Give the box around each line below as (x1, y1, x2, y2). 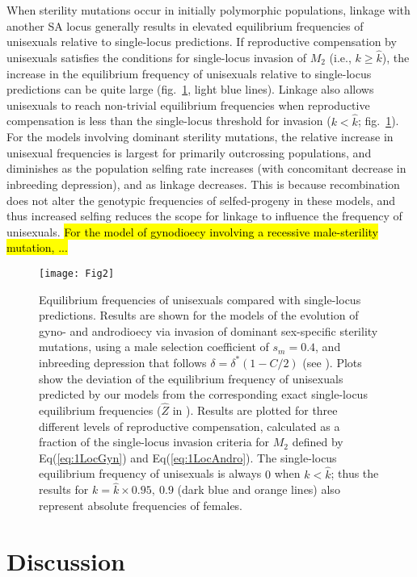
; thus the (331, 465, 379, 482)
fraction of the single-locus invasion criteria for (39, 433, 270, 450)
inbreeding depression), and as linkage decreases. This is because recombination (6, 175, 400, 192)
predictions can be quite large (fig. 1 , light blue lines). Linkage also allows (6, 81, 374, 98)
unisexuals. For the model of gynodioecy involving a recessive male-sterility (6, 223, 378, 240)
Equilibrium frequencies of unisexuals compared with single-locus (39, 291, 361, 307)
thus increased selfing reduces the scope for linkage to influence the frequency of (6, 207, 402, 224)
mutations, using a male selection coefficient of (39, 338, 269, 355)
